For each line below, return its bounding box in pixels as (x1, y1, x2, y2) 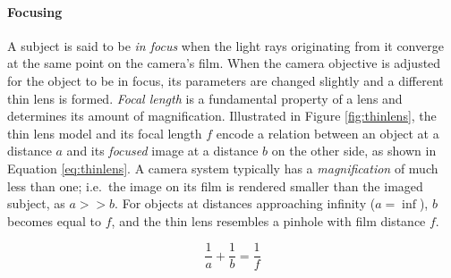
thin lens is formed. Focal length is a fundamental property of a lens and (7, 88, 403, 107)
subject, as (7, 194, 65, 213)
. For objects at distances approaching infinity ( (115, 194, 376, 213)
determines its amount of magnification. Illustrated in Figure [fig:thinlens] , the (7, 106, 437, 125)
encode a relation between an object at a (216, 123, 439, 142)
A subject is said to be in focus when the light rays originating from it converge (7, 36, 444, 55)
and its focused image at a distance (66, 141, 259, 160)
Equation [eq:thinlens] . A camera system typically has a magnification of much (7, 158, 438, 177)
